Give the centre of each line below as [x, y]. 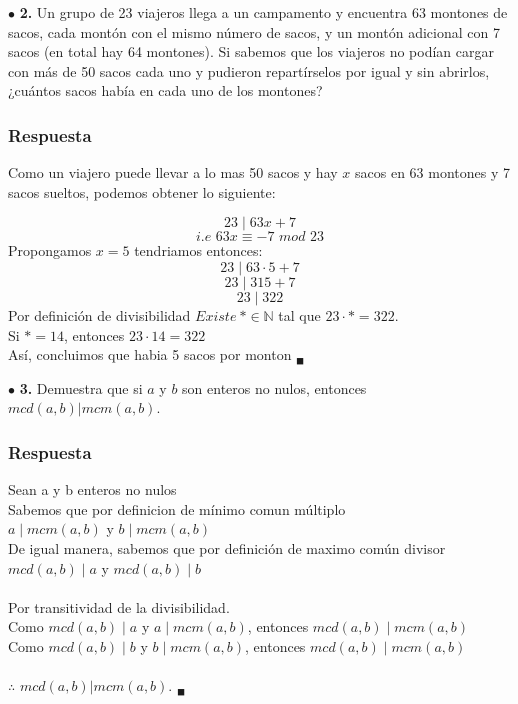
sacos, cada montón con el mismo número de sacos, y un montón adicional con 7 [254, 31]
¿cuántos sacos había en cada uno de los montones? [165, 90]
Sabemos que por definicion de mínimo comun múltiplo [177, 508]
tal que [299, 314]
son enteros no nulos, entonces [274, 387]
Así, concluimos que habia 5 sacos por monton [150, 354]
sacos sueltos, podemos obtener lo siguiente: [142, 191]
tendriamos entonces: [198, 250]
